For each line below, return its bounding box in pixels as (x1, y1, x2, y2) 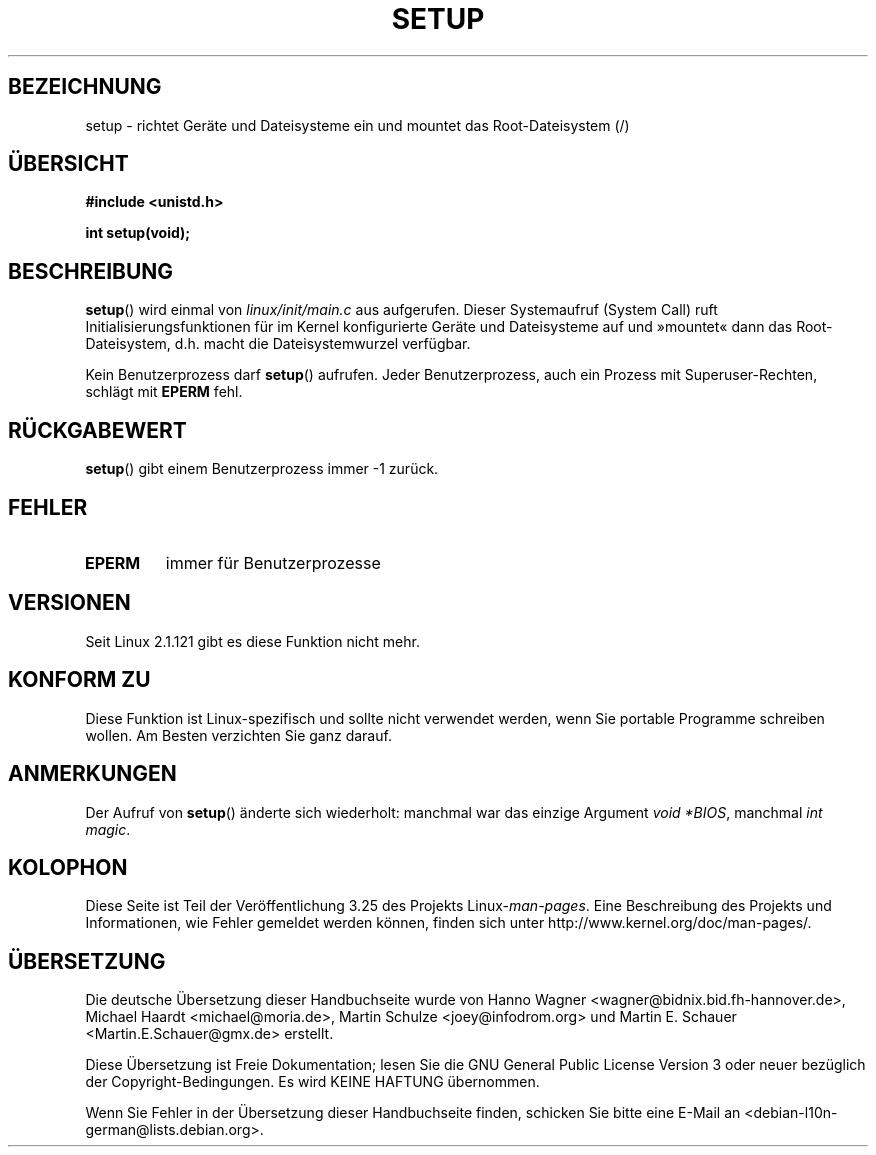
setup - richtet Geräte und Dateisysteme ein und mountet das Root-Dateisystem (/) (85, 116, 630, 134)
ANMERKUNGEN (8, 761, 177, 787)
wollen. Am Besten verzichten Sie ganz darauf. (85, 726, 392, 744)
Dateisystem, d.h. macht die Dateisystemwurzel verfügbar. (85, 335, 471, 353)
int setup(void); (85, 224, 191, 242)
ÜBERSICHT (8, 151, 129, 177)
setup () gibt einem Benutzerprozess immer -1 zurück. (85, 460, 439, 478)
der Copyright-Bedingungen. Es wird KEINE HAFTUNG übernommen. (85, 1073, 540, 1091)
